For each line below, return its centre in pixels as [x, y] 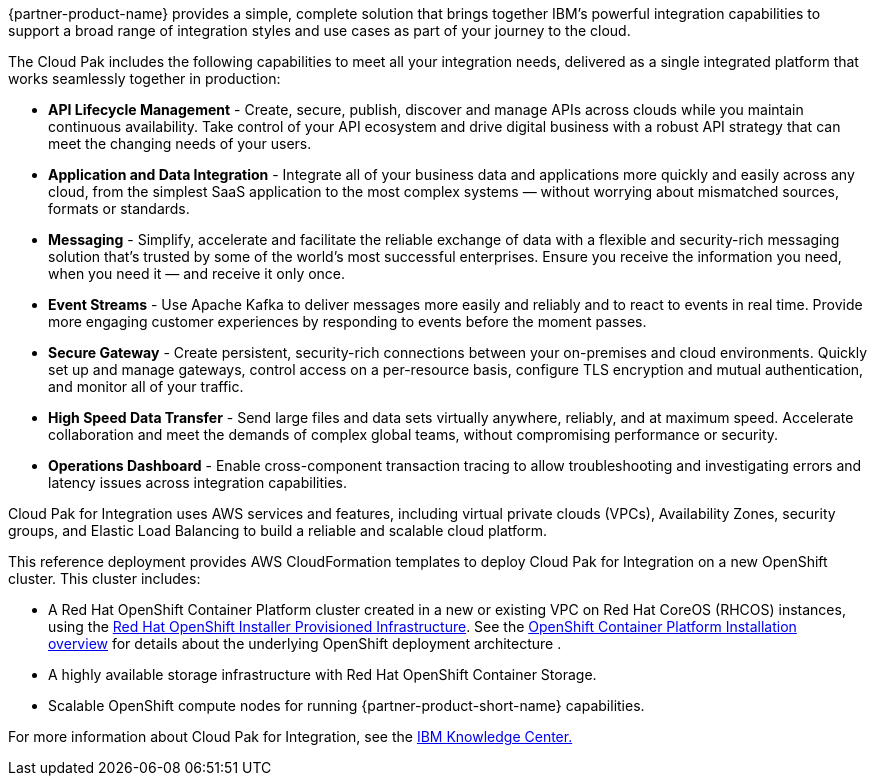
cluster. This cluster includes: [104, 578]
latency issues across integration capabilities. [198, 482]
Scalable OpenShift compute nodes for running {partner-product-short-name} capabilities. [346, 705]
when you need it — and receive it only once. [197, 273]
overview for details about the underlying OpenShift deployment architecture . [305, 643]
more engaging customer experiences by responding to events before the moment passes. [347, 321]
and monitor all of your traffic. [146, 386]
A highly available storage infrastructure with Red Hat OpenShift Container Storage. [322, 674]
